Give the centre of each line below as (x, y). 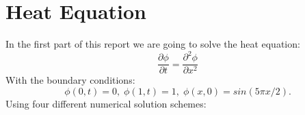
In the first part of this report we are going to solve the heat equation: (153, 44)
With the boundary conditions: (70, 80)
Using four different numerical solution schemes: (106, 103)
